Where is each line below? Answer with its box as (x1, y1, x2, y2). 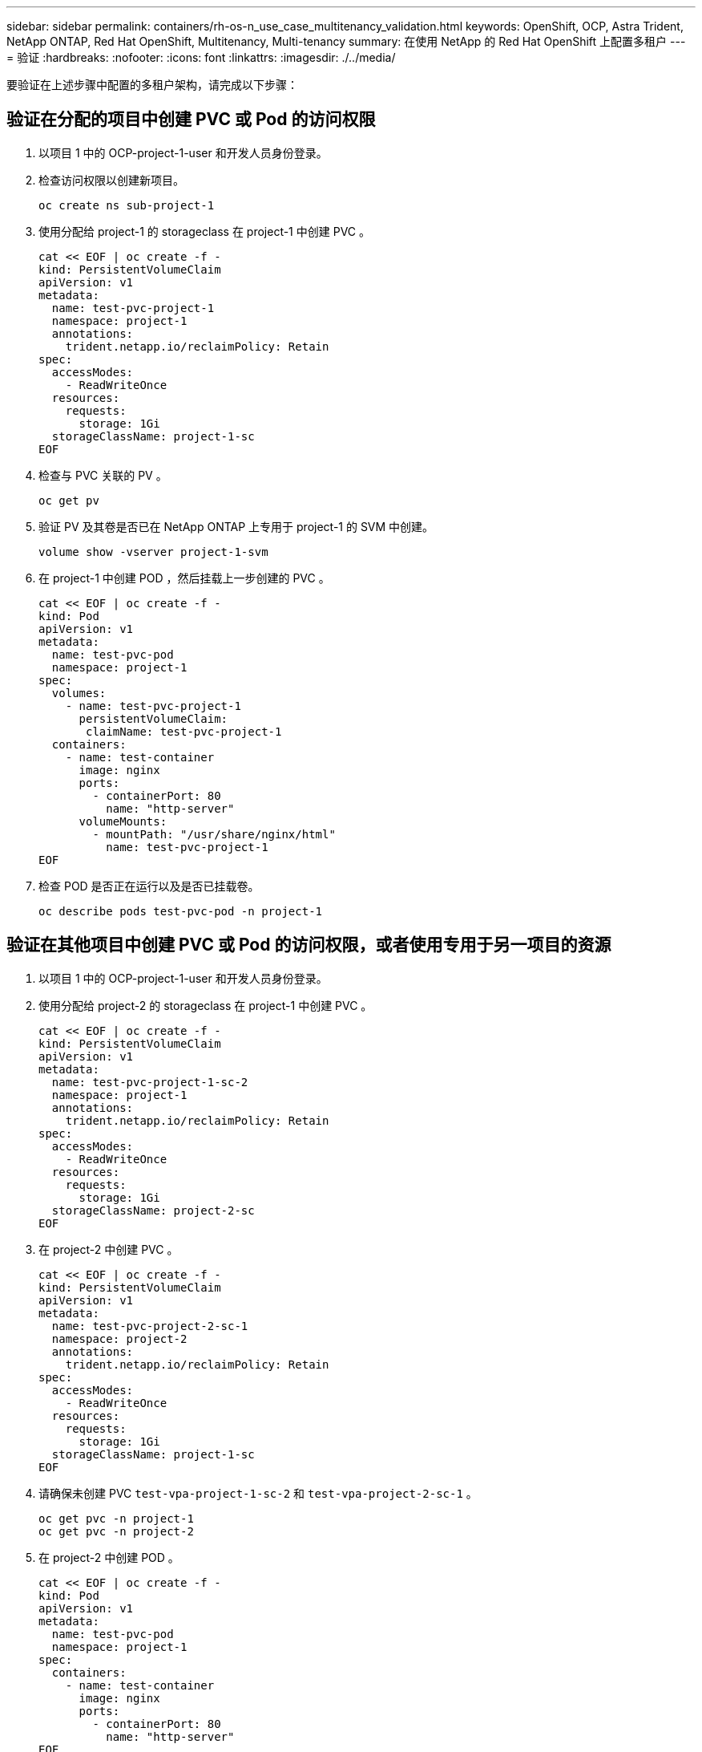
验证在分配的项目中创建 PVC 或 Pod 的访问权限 (6, 109, 376, 130)
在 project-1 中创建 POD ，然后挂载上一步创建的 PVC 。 (38, 570, 330, 585)
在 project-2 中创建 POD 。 (38, 1550, 180, 1564)
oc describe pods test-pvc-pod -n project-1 (38, 904, 323, 918)
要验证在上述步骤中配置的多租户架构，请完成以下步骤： (6, 78, 298, 91)
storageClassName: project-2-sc (51, 1203, 255, 1217)
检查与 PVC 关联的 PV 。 (38, 468, 167, 482)
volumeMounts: (79, 814, 167, 828)
